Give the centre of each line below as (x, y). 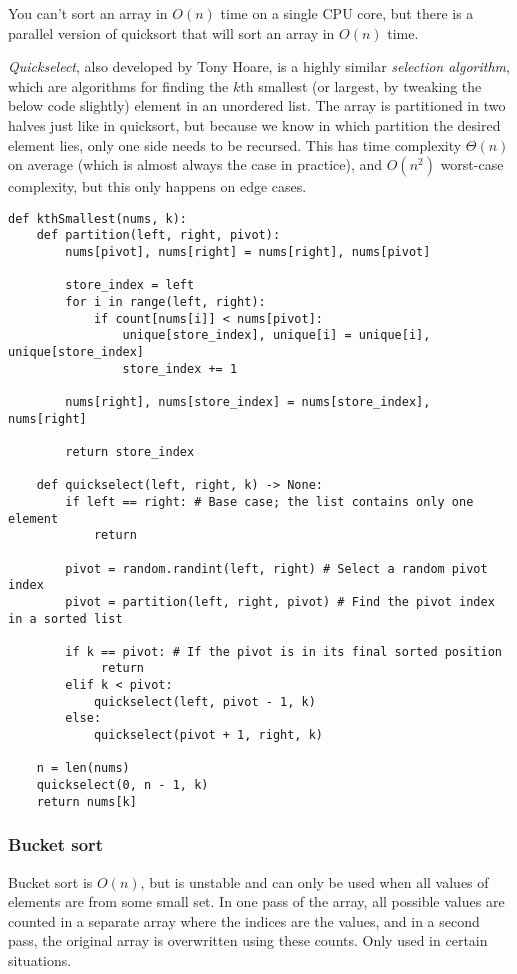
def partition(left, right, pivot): (158, 235)
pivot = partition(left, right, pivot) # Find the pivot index (280, 601)
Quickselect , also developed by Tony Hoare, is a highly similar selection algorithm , (259, 66)
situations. (40, 959)
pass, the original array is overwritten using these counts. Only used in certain (248, 940)
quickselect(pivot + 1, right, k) (208, 735)
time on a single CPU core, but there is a (347, 13)
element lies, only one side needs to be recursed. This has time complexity (235, 144)
